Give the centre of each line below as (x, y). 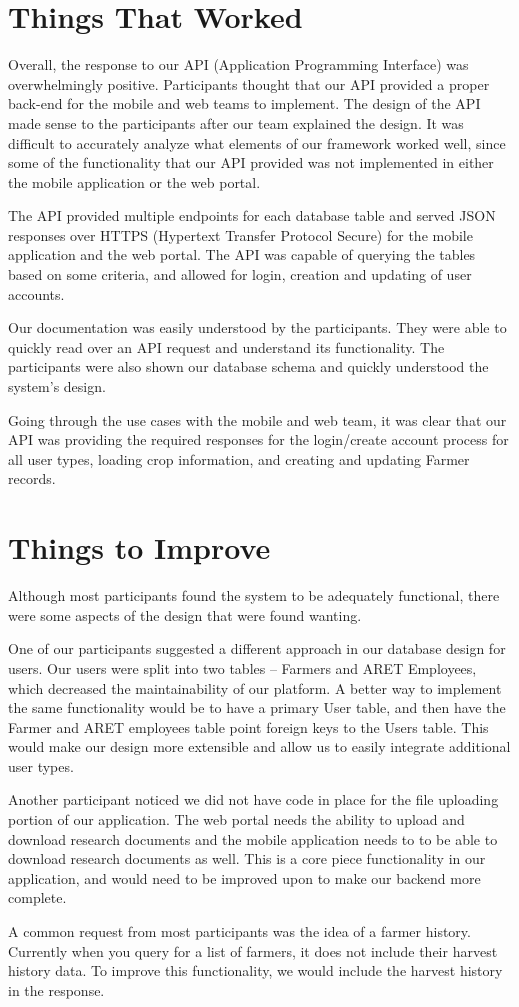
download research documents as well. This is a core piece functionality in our (247, 858)
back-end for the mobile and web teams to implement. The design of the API (244, 103)
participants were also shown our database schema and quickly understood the (248, 366)
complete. (37, 897)
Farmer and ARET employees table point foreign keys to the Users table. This (248, 726)
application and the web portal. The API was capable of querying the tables (242, 254)
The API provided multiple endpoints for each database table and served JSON (252, 215)
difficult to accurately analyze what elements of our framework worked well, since (257, 142)
